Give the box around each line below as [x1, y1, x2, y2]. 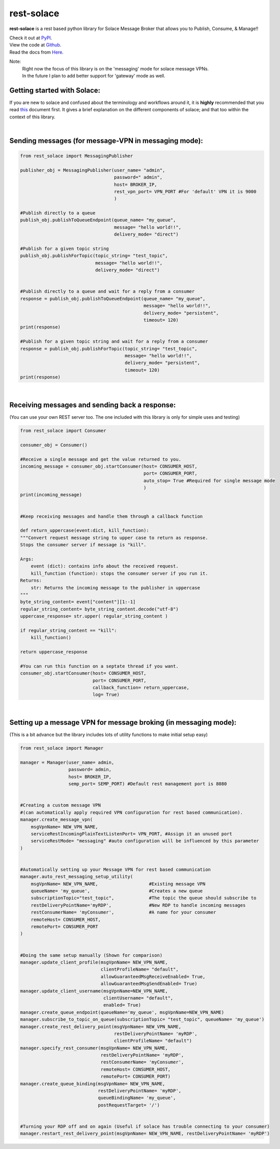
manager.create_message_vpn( [20, 816, 93, 823]
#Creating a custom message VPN [20, 802, 101, 808]
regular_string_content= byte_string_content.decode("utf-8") [20, 606, 179, 612]
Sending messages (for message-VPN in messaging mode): [9, 136, 203, 145]
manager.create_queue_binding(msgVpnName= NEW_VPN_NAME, [20, 1081, 165, 1086]
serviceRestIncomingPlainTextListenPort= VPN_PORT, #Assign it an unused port [31, 831, 233, 836]
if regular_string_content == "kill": [20, 627, 117, 633]
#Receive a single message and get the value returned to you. [20, 456, 182, 462]
